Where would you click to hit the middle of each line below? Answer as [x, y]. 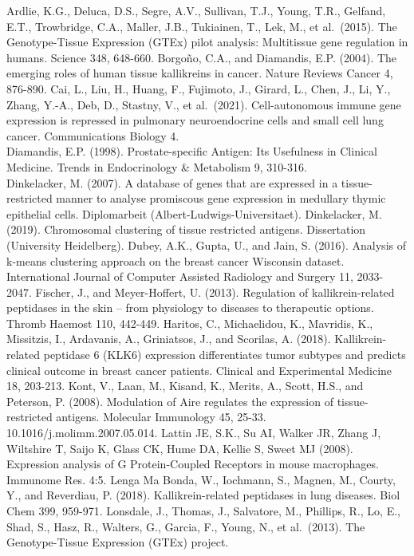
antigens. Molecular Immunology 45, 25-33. [161, 417]
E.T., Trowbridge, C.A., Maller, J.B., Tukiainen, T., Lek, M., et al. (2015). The [202, 26]
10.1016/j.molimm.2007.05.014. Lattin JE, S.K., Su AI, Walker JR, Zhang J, [194, 433]
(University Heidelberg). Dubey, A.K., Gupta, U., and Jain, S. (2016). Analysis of [206, 244]
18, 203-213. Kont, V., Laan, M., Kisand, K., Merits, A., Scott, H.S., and [185, 386]
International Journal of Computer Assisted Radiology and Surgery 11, [180, 276]
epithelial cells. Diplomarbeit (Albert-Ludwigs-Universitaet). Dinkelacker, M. [194, 213]
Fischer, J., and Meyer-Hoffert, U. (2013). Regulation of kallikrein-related [215, 292]
